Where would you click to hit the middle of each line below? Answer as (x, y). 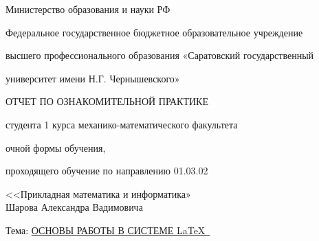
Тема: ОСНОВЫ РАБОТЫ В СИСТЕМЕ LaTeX (106, 230)
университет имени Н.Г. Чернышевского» (93, 78)
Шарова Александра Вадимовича (74, 207)
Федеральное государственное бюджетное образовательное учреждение (154, 32)
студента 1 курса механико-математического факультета (122, 124)
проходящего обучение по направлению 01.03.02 (107, 171)
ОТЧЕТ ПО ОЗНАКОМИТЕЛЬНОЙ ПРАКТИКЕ (107, 101)
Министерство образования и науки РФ (88, 9)
